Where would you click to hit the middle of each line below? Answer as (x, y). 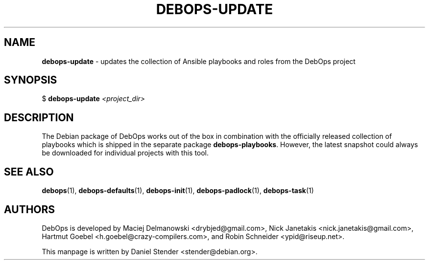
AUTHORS (30, 209)
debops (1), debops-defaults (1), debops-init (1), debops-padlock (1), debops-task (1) (178, 191)
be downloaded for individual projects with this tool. (125, 153)
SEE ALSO (29, 172)
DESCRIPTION (39, 117)
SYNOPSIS (31, 80)
